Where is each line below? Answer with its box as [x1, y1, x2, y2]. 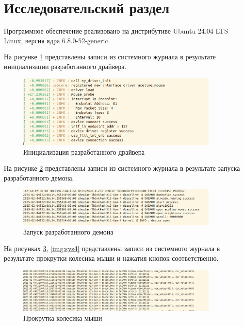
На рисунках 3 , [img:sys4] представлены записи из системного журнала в [4, 243, 220, 253]
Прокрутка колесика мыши [23, 313, 102, 323]
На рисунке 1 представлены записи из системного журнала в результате [4, 52, 216, 62]
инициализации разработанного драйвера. [4, 61, 127, 71]
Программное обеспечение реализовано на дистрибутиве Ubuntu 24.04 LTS [4, 26, 228, 36]
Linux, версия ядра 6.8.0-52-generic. [4, 35, 110, 45]
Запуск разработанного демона [23, 227, 114, 237]
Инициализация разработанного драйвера [23, 146, 145, 157]
